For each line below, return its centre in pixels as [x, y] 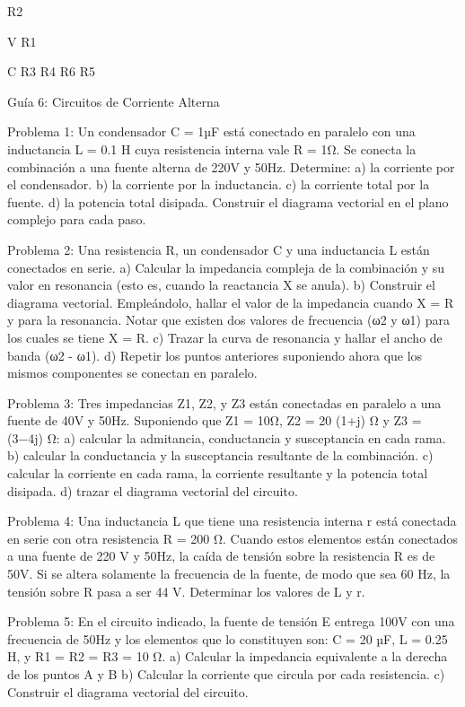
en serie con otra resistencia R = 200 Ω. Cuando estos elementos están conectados [233, 538]
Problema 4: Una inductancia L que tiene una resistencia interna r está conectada [232, 521]
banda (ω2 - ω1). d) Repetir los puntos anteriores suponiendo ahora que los [215, 355]
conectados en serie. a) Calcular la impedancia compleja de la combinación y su [226, 267]
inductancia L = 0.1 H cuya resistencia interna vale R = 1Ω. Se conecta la [212, 148]
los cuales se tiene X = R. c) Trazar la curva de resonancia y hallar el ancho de [225, 337]
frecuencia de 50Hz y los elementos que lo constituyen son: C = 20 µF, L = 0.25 [228, 638]
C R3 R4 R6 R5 [51, 71]
